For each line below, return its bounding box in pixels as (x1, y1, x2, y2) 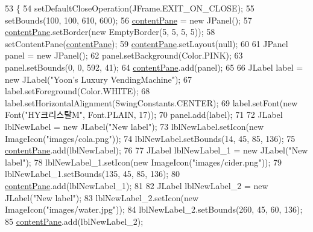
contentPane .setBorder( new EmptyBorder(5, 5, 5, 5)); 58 (5, 25, 215, 38)
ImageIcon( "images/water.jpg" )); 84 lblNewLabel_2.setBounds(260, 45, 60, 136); (5, 203, 303, 216)
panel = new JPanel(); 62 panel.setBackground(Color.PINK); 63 (5, 49, 243, 62)
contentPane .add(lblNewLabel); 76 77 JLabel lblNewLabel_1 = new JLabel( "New (5, 144, 308, 156)
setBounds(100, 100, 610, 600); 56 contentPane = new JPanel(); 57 (5, 13, 252, 26)
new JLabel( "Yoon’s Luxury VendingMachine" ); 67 (5, 72, 192, 85)
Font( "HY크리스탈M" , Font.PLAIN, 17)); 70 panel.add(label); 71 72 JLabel (5, 108, 283, 121)
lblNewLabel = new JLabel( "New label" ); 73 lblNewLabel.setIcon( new (5, 120, 264, 132)
